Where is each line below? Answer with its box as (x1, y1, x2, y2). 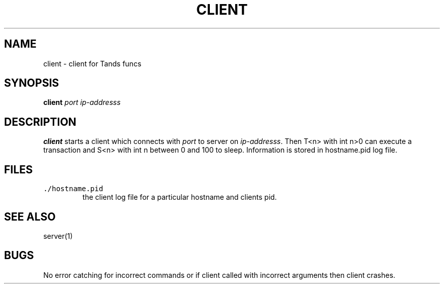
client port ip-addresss (43, 98, 121, 107)
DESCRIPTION (4, 115, 77, 128)
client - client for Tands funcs (43, 59, 141, 68)
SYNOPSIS (4, 77, 59, 90)
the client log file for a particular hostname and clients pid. (82, 193, 277, 202)
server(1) (43, 231, 73, 240)
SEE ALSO (4, 210, 56, 223)
